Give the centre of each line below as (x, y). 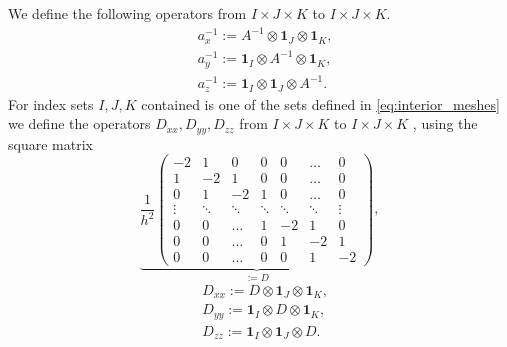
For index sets (51, 103)
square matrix (50, 143)
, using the (445, 123)
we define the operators (79, 123)
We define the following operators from (127, 13)
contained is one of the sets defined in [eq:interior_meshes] (320, 103)
